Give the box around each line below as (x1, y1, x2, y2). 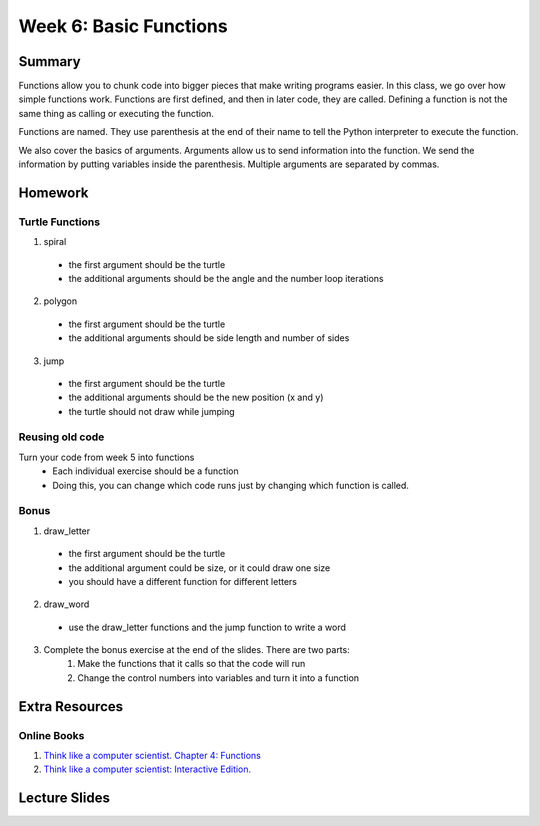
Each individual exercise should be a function (52, 465, 239, 477)
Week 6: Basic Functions (18, 15, 229, 37)
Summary (18, 53, 81, 70)
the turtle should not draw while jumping (68, 405, 235, 417)
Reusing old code (18, 430, 105, 444)
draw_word (43, 598, 90, 610)
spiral (43, 236, 67, 248)
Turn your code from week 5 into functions (18, 451, 195, 463)
